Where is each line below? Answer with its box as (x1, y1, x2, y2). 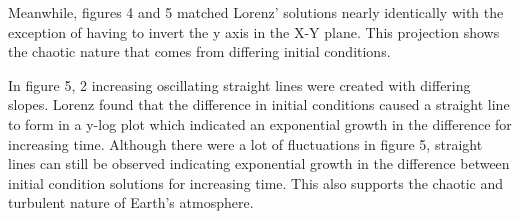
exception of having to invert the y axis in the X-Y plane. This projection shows (8, 21, 500, 42)
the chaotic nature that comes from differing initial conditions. (8, 41, 391, 62)
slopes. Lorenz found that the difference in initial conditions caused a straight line (8, 94, 510, 115)
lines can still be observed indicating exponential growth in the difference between (8, 153, 510, 174)
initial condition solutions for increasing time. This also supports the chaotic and (8, 172, 503, 193)
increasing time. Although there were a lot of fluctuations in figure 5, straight (8, 133, 483, 154)
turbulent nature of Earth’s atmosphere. (8, 192, 254, 213)
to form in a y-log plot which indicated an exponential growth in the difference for (8, 113, 512, 134)
